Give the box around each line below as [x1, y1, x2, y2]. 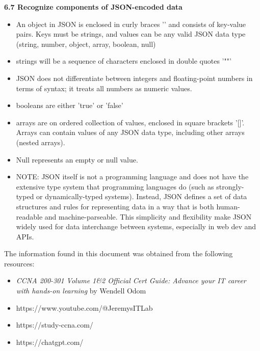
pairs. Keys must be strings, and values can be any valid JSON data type [16, 29, 246, 39]
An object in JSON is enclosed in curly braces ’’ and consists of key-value [16, 18, 246, 29]
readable [16, 211, 43, 222]
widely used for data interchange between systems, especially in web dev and [16, 221, 256, 232]
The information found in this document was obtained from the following [4, 248, 233, 259]
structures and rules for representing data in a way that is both [16, 201, 214, 211]
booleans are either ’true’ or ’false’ [16, 100, 123, 111]
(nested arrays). [16, 137, 65, 147]
